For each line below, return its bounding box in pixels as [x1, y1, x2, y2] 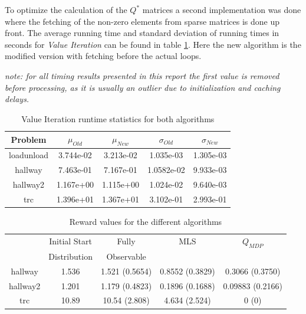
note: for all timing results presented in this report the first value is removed [5, 69, 279, 81]
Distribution [48, 250, 93, 262]
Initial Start [49, 235, 92, 247]
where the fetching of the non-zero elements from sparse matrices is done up [5, 15, 280, 27]
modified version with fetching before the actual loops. [5, 50, 202, 62]
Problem [11, 133, 47, 145]
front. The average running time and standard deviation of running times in [5, 27, 279, 39]
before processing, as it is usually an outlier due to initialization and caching [5, 81, 281, 93]
